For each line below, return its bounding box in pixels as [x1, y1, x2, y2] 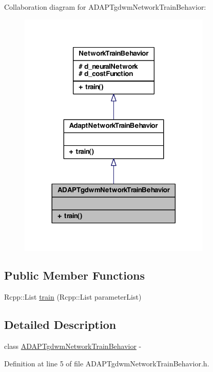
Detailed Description [4, 317, 117, 332]
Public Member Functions [4, 267, 145, 283]
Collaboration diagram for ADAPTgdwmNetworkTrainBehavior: [4, 2, 206, 12]
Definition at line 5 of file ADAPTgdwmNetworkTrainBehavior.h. [4, 358, 209, 368]
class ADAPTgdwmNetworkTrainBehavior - [4, 341, 142, 351]
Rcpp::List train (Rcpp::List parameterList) [4, 291, 142, 302]
